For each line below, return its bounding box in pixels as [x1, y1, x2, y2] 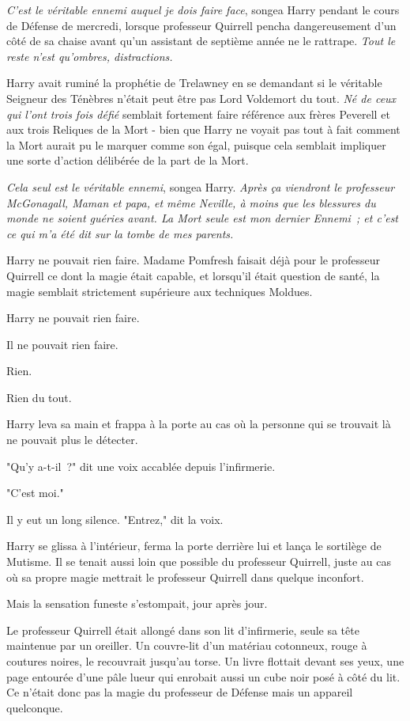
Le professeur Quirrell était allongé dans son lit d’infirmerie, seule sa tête [6, 621, 359, 638]
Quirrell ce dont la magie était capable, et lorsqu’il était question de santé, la [6, 267, 380, 283]
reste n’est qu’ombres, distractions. [6, 47, 173, 64]
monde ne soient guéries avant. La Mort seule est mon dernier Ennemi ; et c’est [6, 210, 399, 226]
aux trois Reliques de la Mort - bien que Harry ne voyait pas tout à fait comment [6, 121, 401, 138]
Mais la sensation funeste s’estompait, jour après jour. [6, 595, 268, 612]
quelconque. [6, 699, 63, 715]
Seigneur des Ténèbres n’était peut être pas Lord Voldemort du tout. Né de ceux [6, 89, 397, 106]
